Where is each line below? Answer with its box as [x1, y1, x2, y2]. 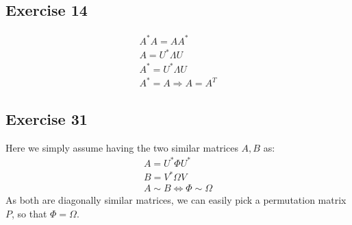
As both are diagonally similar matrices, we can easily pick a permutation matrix [5, 193, 347, 207]
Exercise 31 [5, 108, 88, 129]
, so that [12, 206, 47, 220]
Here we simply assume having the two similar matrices [5, 140, 238, 154]
